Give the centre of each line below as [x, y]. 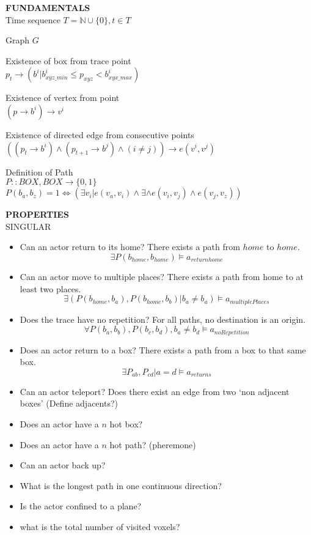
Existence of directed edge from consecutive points [100, 134]
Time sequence [33, 19]
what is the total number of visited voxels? [100, 526]
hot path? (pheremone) [153, 444]
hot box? [126, 424]
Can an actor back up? [63, 465]
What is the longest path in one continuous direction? [121, 485]
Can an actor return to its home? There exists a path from [130, 247]
